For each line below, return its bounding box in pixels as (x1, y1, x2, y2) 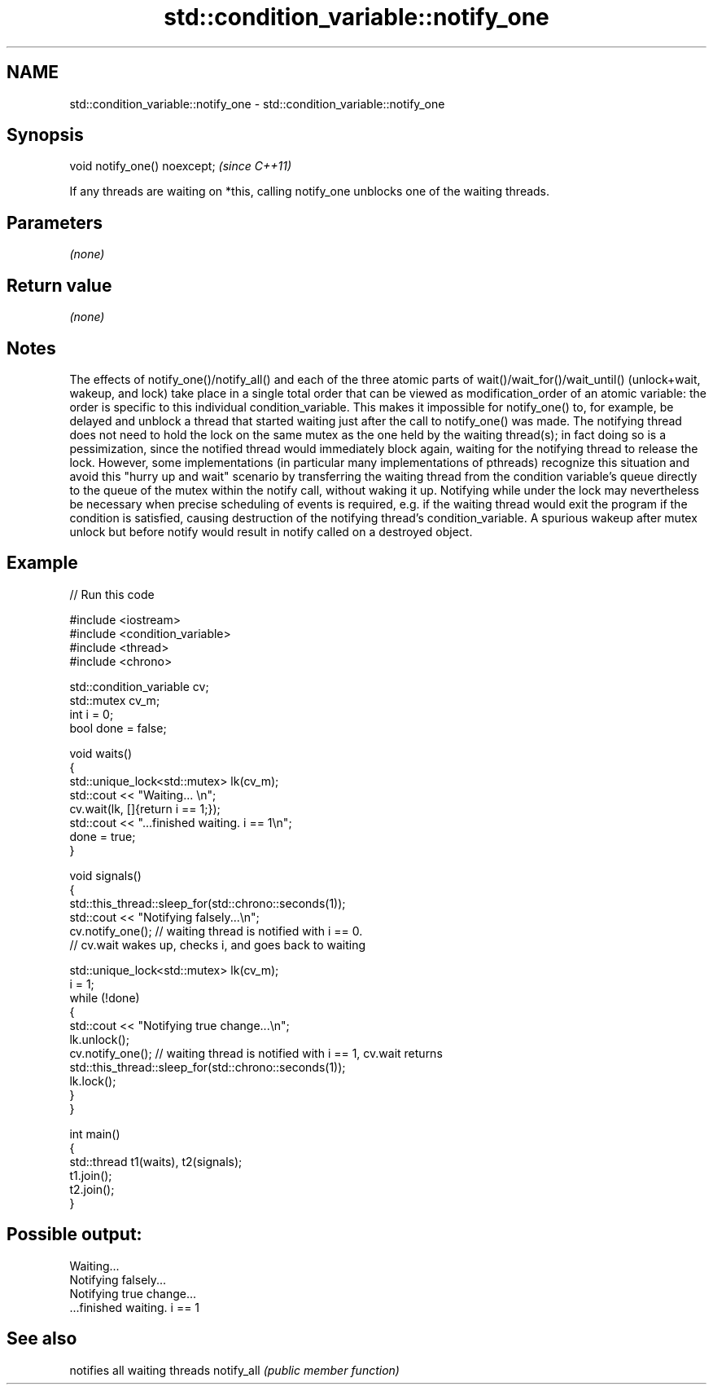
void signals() (69, 868, 142, 883)
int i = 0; (69, 707, 114, 721)
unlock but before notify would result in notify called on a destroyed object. (69, 524, 473, 539)
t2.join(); (69, 1182, 115, 1196)
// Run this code (69, 587, 155, 601)
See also (7, 1328, 77, 1349)
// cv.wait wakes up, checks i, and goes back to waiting (69, 937, 366, 952)
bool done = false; (69, 720, 167, 735)
